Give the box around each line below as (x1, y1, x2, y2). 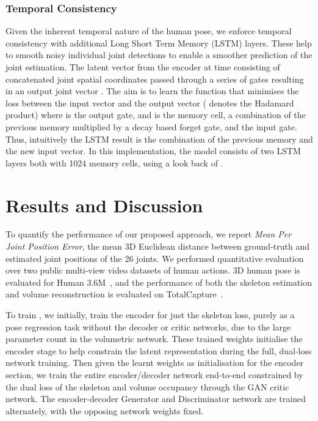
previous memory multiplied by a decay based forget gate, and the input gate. (5, 120, 297, 133)
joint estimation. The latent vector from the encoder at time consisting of (5, 61, 280, 73)
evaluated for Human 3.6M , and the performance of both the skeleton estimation (5, 275, 312, 288)
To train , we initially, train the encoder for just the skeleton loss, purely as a (5, 308, 295, 321)
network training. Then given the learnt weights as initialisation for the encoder (5, 356, 304, 369)
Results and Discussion (5, 192, 203, 217)
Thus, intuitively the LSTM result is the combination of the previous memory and (5, 132, 313, 145)
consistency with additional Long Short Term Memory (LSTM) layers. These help (5, 36, 312, 49)
